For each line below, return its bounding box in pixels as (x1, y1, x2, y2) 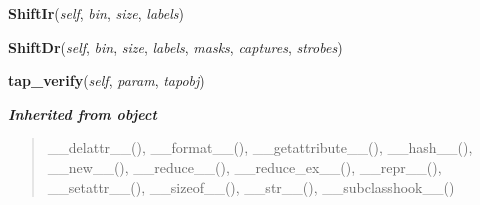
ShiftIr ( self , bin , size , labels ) (8, 3, 184, 23)
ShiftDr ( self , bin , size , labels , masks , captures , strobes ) (8, 36, 343, 57)
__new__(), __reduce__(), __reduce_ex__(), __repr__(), (47, 156, 442, 177)
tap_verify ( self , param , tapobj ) (8, 70, 205, 91)
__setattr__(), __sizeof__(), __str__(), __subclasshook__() (47, 176, 455, 197)
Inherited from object (8, 103, 157, 124)
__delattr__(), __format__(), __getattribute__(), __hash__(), (47, 137, 473, 158)
